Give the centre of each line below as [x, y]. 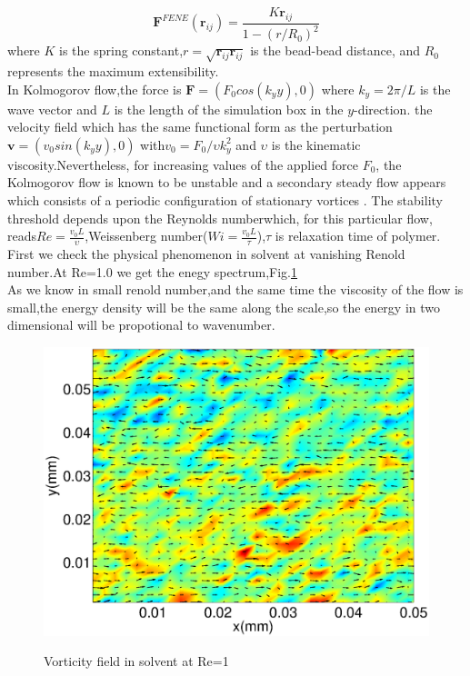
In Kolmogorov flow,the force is [95, 89]
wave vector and [52, 109]
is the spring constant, [121, 50]
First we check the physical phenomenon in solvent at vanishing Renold [206, 253]
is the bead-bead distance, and [335, 50]
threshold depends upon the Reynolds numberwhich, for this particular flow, [220, 218]
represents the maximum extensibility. [113, 70]
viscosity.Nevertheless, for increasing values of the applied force [183, 164]
